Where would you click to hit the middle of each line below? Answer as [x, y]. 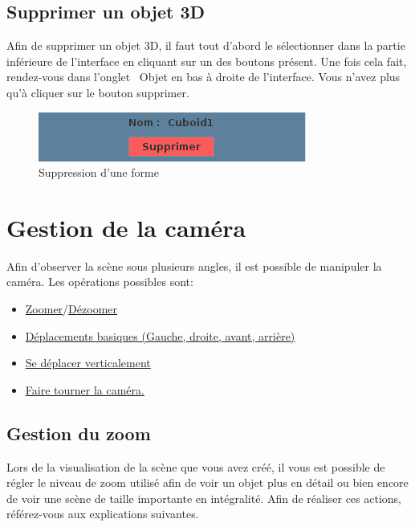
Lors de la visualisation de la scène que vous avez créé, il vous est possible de [196, 466]
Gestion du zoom [79, 433]
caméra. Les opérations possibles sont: [100, 282]
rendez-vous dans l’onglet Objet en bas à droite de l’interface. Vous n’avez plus [203, 77]
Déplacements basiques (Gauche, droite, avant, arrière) [160, 335]
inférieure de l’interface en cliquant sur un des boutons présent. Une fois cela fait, [207, 61]
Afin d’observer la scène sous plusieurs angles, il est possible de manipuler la [194, 266]
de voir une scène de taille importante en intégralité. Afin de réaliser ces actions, [204, 498]
